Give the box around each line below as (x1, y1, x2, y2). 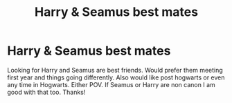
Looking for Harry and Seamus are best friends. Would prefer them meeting (7, 66, 223, 74)
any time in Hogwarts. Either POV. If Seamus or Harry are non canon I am (7, 80, 216, 88)
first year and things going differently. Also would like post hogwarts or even (7, 73, 225, 82)
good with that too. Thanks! (7, 88, 86, 96)
